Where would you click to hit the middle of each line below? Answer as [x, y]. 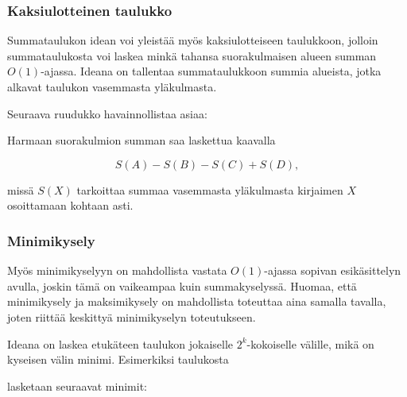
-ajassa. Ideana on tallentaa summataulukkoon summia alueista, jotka [211, 71]
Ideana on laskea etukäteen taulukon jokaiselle [120, 343]
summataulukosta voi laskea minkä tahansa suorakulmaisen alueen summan [192, 55]
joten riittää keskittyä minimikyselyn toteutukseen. [132, 316]
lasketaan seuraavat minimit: [77, 385]
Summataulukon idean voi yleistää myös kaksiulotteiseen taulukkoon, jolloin [193, 40]
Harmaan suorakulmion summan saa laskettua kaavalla [141, 140]
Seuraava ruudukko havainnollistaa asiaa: [107, 113]
